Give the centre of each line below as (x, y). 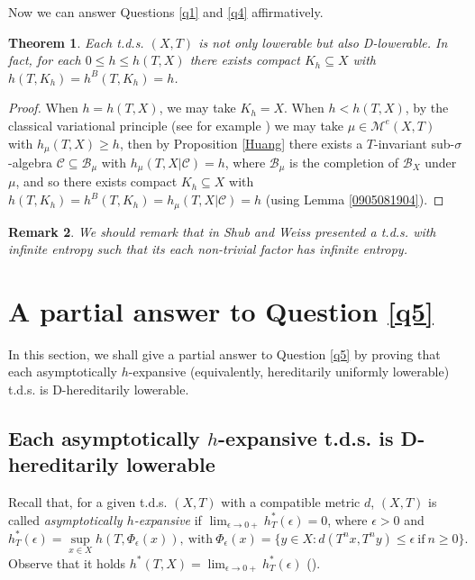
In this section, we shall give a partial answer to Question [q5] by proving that (224, 353)
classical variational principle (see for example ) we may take (176, 125)
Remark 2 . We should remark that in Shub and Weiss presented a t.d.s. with (222, 231)
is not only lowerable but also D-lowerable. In (323, 42)
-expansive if (168, 519)
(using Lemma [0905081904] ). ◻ (355, 199)
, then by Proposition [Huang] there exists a (241, 143)
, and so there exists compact (96, 181)
